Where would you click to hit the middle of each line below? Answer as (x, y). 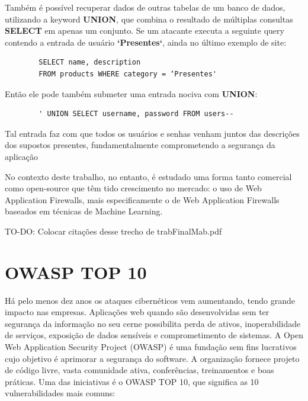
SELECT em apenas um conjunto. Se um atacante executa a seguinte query (145, 31)
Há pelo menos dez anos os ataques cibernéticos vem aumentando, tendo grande (150, 300)
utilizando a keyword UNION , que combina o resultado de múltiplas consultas (149, 19)
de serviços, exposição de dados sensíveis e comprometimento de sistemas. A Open (154, 335)
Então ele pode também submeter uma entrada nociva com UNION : (131, 93)
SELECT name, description (90, 62)
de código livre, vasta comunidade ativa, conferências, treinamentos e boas (139, 370)
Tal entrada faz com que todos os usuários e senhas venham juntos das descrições (152, 133)
